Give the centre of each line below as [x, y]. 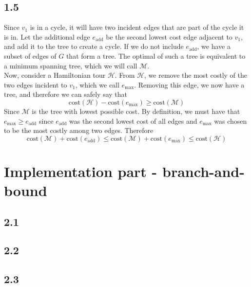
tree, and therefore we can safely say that [66, 94]
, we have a [214, 46]
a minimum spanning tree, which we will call [71, 65]
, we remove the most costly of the [196, 75]
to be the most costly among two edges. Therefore [79, 130]
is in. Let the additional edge [47, 36]
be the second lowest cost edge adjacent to [169, 36]
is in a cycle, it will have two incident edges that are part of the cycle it [137, 27]
